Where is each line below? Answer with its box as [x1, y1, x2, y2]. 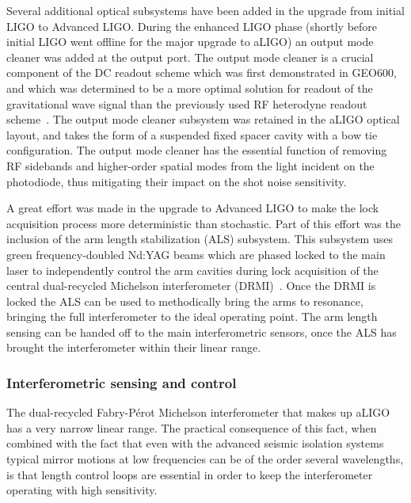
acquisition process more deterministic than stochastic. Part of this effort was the [6, 215, 401, 231]
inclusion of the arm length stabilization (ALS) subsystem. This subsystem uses [6, 231, 393, 247]
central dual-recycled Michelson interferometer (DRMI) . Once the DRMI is [6, 277, 376, 294]
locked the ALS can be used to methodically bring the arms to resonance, [6, 292, 363, 309]
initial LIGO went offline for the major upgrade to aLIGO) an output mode [6, 33, 374, 50]
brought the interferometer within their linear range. [6, 339, 261, 356]
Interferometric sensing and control [6, 372, 237, 392]
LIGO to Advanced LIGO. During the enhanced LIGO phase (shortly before [6, 17, 378, 34]
